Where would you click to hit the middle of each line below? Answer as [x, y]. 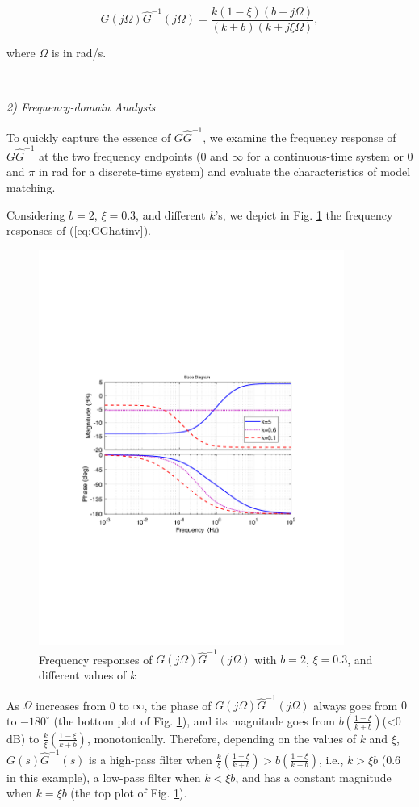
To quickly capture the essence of [89, 137]
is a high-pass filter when [151, 759]
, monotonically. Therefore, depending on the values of [221, 738]
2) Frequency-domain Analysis [81, 107]
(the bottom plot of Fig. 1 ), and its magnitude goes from [194, 720]
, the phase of [178, 705]
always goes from [356, 705]
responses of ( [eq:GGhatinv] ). [79, 230]
